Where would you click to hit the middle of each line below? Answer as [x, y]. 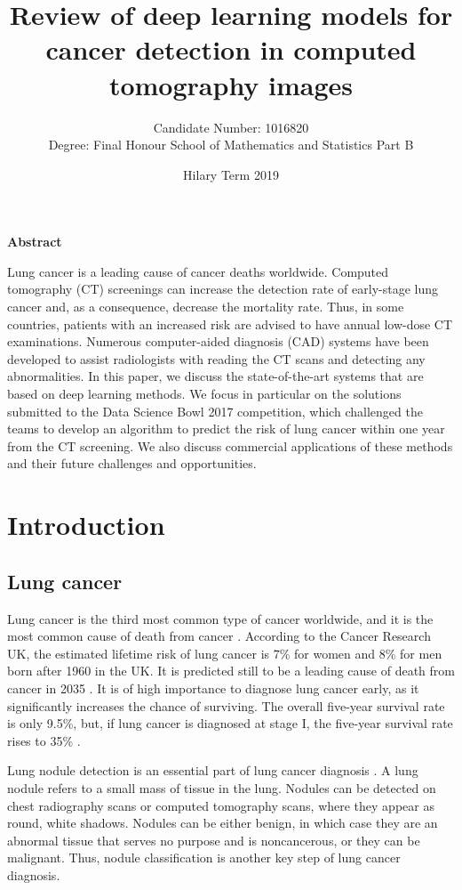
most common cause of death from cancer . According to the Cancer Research [219, 636]
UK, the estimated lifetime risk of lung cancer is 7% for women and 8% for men [225, 653]
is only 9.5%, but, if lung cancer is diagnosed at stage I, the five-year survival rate [230, 723]
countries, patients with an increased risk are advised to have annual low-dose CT [230, 324]
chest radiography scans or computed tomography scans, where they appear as [221, 805]
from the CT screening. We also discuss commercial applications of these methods [230, 445]
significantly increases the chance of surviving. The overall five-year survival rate [226, 705]
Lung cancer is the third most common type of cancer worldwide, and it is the [220, 618]
